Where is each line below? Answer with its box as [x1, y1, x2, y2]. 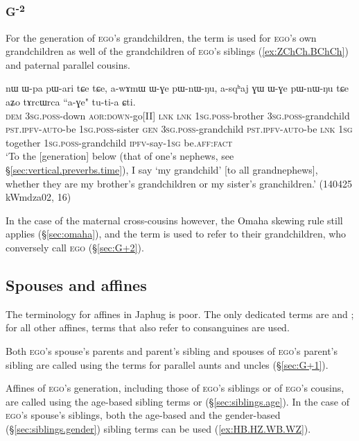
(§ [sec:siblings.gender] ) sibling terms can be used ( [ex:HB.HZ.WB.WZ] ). [6, 421, 311, 435]
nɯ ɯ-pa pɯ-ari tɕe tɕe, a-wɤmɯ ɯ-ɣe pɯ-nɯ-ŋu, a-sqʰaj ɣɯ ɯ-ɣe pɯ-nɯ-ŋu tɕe [6, 81, 349, 95]
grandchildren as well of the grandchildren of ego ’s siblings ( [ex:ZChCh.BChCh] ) [6, 44, 349, 58]
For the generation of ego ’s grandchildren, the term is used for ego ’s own [6, 30, 317, 44]
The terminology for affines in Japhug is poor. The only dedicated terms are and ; [6, 306, 354, 321]
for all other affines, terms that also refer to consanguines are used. [6, 320, 290, 335]
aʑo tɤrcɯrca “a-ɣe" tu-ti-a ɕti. [6, 94, 136, 109]
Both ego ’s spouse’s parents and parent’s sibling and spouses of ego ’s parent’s [6, 343, 338, 358]
